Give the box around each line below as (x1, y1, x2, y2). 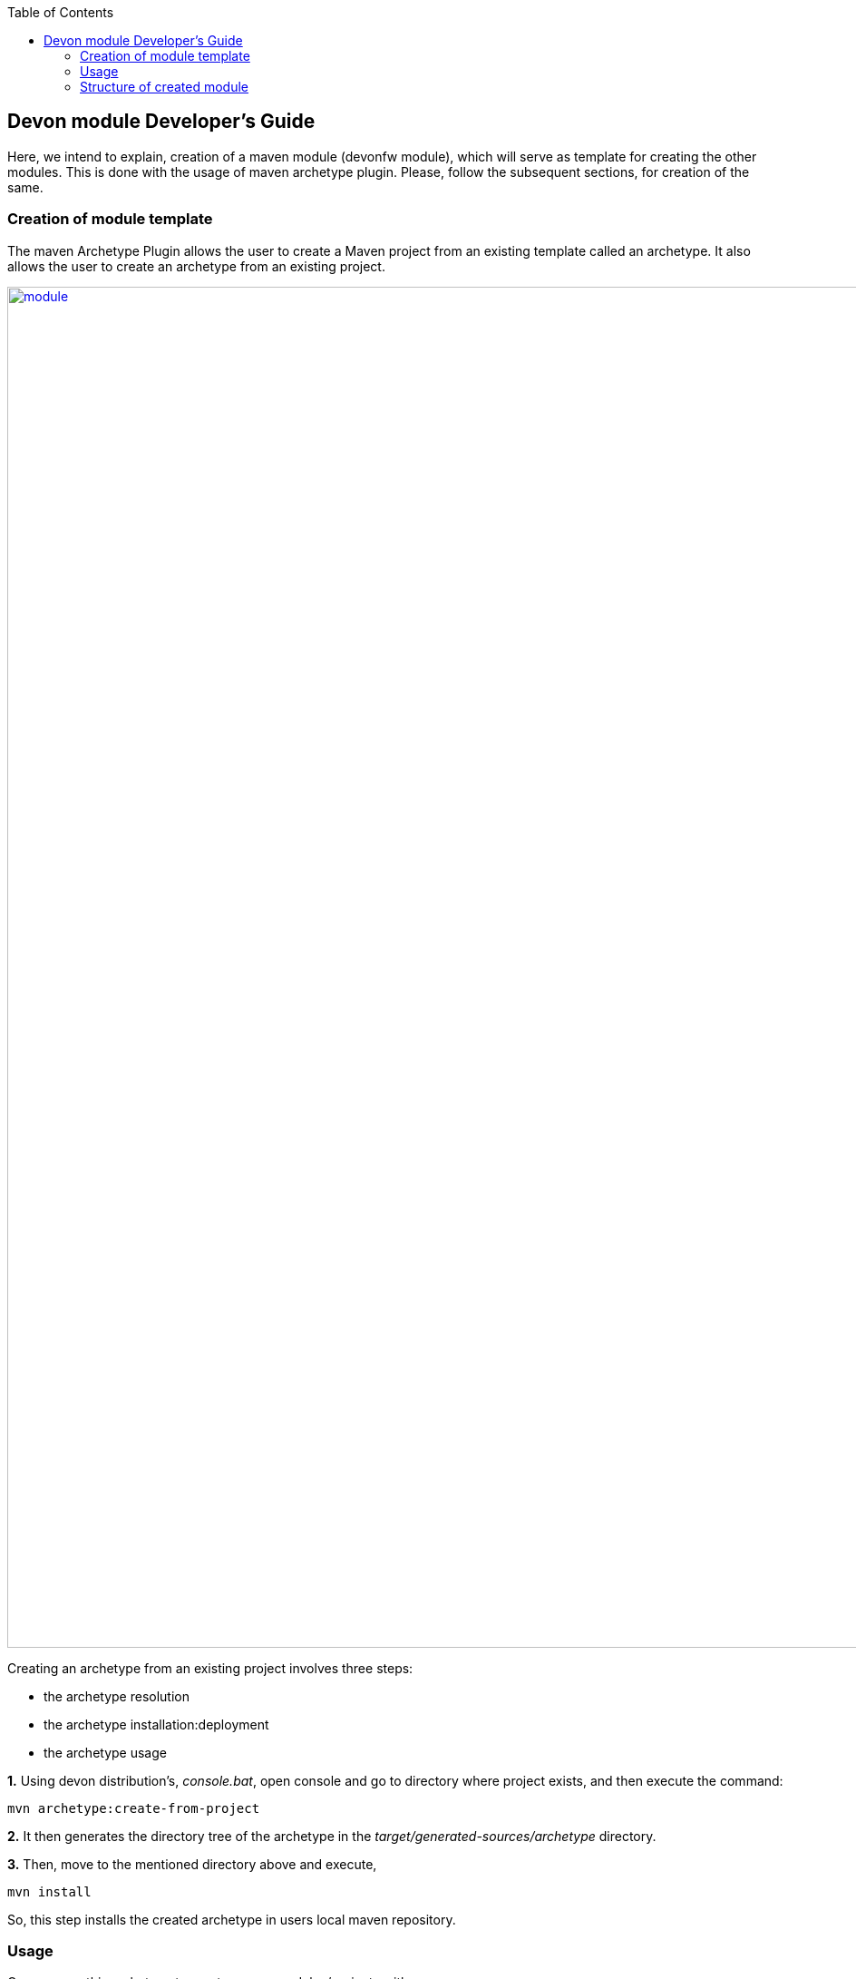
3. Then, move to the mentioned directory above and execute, (7, 1856, 377, 1872)
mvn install (7, 1884, 92, 1899)
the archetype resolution (44, 1688, 190, 1704)
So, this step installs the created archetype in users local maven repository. (7, 1911, 456, 1927)
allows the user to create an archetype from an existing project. (7, 258, 385, 274)
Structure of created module (80, 79, 248, 94)
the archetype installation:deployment (44, 1716, 269, 1732)
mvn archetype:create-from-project (7, 1800, 260, 1816)
